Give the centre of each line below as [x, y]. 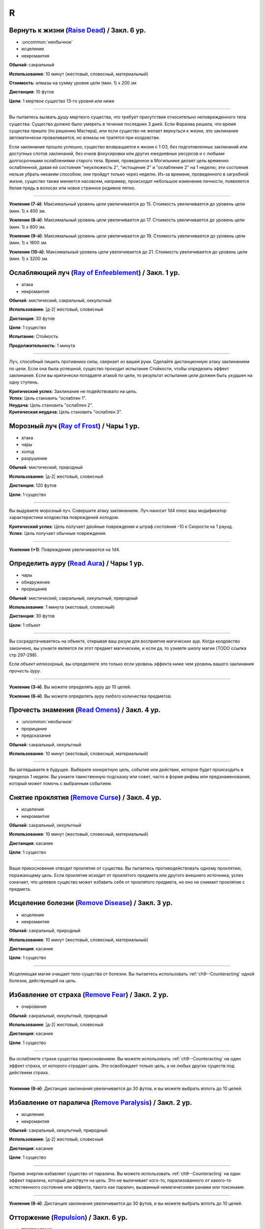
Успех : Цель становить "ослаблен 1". [48, 398]
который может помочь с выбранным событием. [61, 784]
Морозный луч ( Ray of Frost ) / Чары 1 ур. [74, 426]
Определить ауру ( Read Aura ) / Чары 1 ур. [77, 564]
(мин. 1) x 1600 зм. [28, 243]
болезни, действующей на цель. [43, 981]
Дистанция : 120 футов [33, 485]
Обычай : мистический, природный [46, 468]
